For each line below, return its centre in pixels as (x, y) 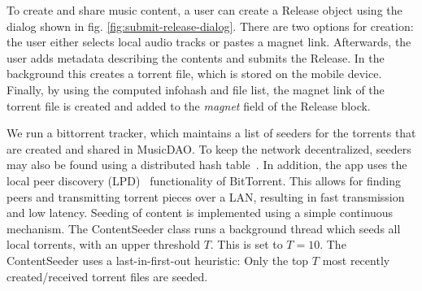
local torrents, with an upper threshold (103, 244)
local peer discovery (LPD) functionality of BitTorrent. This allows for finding (204, 180)
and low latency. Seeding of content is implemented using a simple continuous (200, 213)
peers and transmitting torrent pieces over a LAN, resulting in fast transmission (206, 196)
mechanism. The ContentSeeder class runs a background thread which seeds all (204, 228)
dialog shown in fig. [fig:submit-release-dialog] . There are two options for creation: (210, 26)
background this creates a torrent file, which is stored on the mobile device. (194, 74)
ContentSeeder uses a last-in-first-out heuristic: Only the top (158, 260)
